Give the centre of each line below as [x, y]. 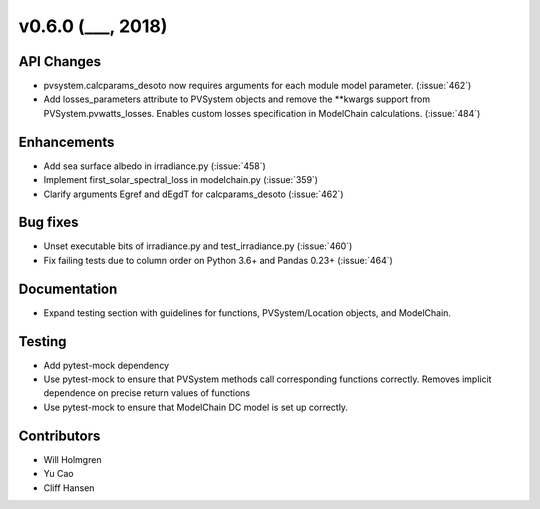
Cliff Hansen [69, 487]
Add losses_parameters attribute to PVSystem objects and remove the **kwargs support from [236, 99]
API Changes [60, 61]
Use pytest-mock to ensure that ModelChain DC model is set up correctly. [196, 407]
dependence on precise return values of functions [146, 393]
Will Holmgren [72, 459]
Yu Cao [58, 474]
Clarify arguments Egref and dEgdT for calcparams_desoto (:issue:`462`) [193, 194]
